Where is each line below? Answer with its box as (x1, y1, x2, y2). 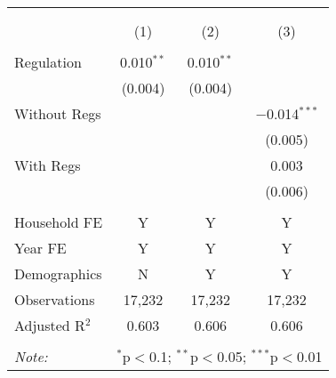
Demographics (14, 263, 102, 284)
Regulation (14, 52, 82, 72)
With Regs (14, 155, 81, 175)
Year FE (14, 237, 67, 258)
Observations (14, 289, 95, 310)
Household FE (14, 212, 103, 232)
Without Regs (14, 103, 101, 124)
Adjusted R (14, 315, 85, 335)
